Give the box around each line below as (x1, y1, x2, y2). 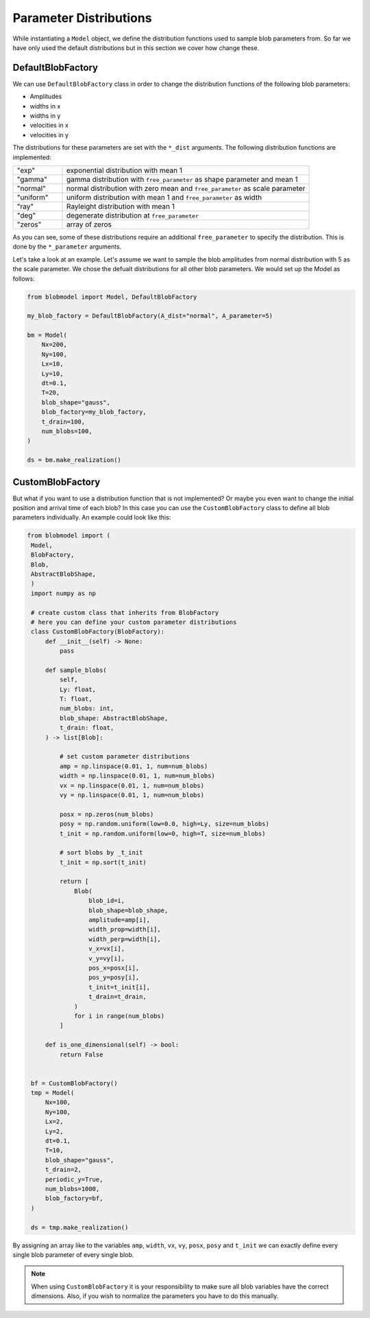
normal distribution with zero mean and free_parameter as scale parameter (66, 183, 306, 193)
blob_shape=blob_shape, (88, 906, 169, 914)
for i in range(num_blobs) (74, 1012, 164, 1019)
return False (59, 1050, 103, 1059)
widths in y (29, 112, 61, 120)
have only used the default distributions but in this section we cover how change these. (12, 43, 260, 51)
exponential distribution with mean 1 (66, 165, 183, 175)
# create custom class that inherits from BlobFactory (31, 608, 219, 616)
